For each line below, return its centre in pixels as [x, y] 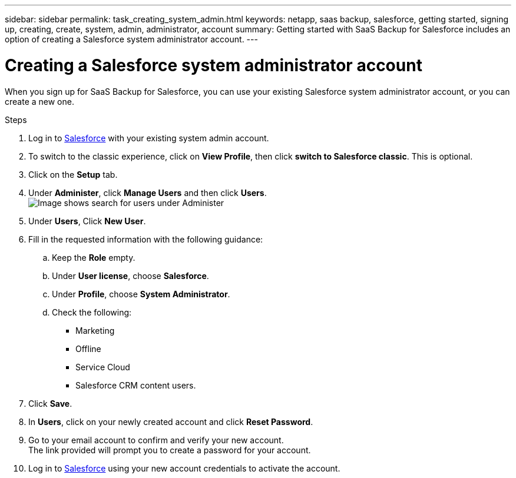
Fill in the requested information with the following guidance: [146, 239]
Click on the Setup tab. [73, 174]
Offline [88, 348]
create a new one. [39, 101]
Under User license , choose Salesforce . [130, 275]
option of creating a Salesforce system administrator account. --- [131, 39]
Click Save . [50, 403]
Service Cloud [103, 367]
